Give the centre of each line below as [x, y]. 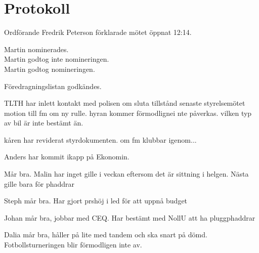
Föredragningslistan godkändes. [53, 86]
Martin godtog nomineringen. [50, 69]
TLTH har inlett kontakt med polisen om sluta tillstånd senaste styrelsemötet [125, 103]
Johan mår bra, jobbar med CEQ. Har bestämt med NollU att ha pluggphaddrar [130, 217]
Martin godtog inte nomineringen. [57, 59]
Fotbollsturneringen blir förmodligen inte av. [73, 245]
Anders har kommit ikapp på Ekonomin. [67, 157]
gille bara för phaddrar [39, 183]
